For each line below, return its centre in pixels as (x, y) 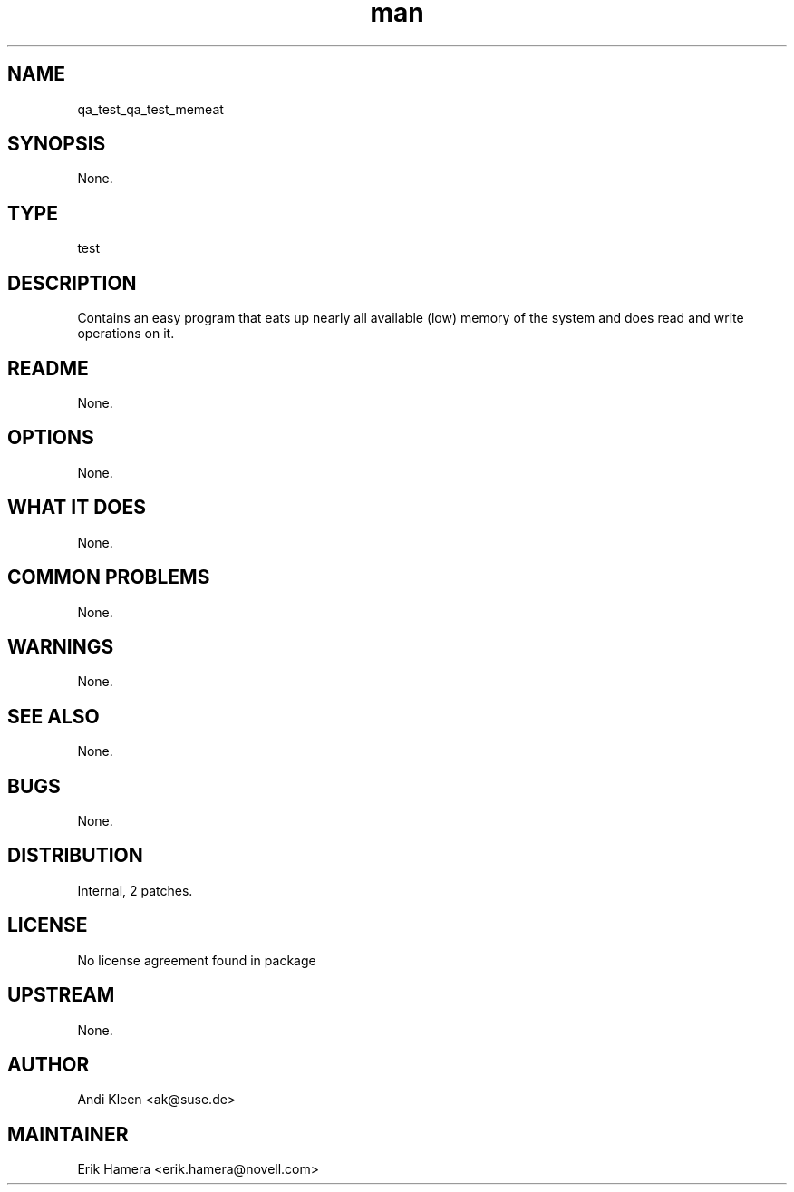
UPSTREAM (61, 995)
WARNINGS (61, 646)
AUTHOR (48, 1064)
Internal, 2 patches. (135, 890)
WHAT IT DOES (77, 508)
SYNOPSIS (57, 144)
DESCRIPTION (72, 283)
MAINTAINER (68, 1134)
